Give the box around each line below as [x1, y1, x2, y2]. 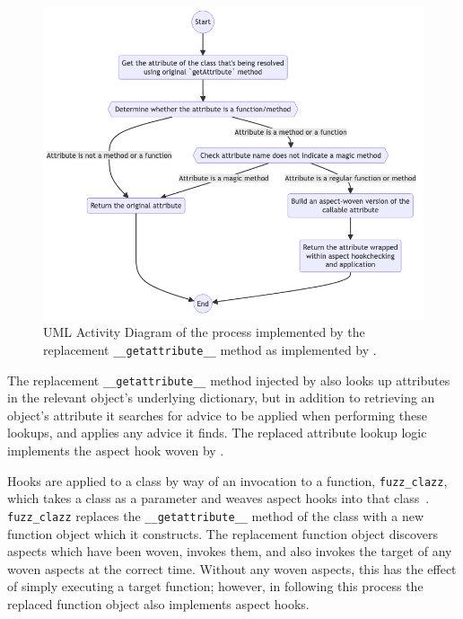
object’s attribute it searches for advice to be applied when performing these [7, 405, 427, 424]
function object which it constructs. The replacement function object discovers [7, 524, 438, 543]
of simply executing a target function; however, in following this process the [7, 577, 424, 596]
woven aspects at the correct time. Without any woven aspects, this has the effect [7, 559, 457, 578]
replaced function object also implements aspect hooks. [7, 594, 310, 613]
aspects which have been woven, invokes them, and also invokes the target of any [7, 542, 452, 561]
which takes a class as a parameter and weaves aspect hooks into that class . [7, 489, 430, 508]
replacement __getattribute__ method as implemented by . [43, 340, 377, 358]
